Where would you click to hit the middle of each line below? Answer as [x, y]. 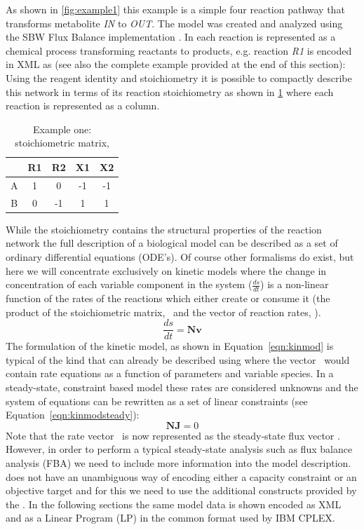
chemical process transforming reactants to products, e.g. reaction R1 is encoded [179, 50]
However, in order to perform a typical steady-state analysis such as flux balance [179, 449]
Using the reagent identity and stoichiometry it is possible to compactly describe [179, 77]
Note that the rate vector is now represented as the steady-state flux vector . [173, 435]
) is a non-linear [295, 284]
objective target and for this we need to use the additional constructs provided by [181, 490]
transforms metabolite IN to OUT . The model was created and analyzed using [174, 23]
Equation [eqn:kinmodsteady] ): [73, 415]
